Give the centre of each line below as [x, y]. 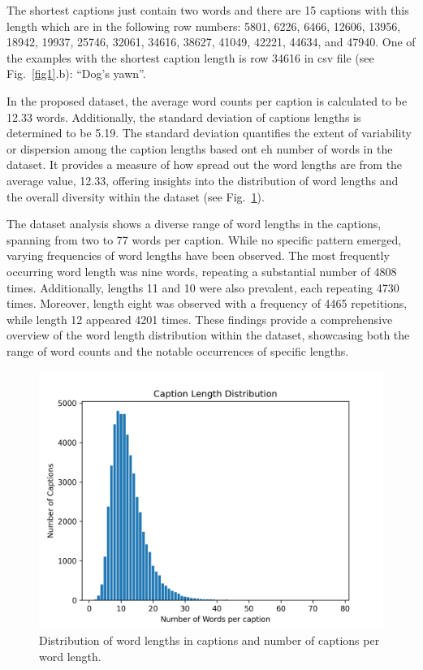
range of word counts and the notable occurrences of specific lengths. [178, 350]
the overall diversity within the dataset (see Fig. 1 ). [136, 196]
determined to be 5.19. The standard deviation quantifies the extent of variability [209, 133]
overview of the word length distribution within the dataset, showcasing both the [208, 335]
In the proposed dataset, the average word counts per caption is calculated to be [207, 100]
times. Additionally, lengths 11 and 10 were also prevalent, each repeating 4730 [203, 287]
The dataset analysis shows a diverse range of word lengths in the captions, [194, 224]
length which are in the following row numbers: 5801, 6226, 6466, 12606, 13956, [204, 26]
